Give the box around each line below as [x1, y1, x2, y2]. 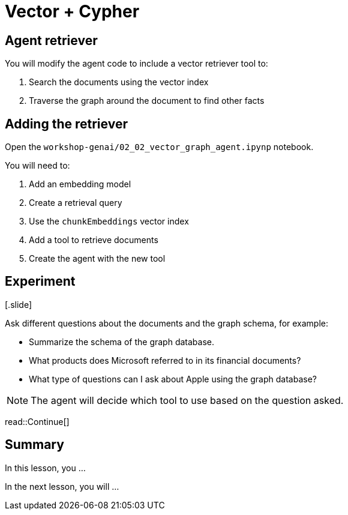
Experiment [5, 274, 76, 289]
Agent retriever [5, 32, 98, 48]
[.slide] [5, 299, 32, 310]
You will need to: [5, 160, 70, 171]
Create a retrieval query [29, 197, 122, 208]
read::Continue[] [5, 416, 70, 427]
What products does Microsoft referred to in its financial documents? [29, 355, 301, 366]
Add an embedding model [29, 179, 131, 190]
